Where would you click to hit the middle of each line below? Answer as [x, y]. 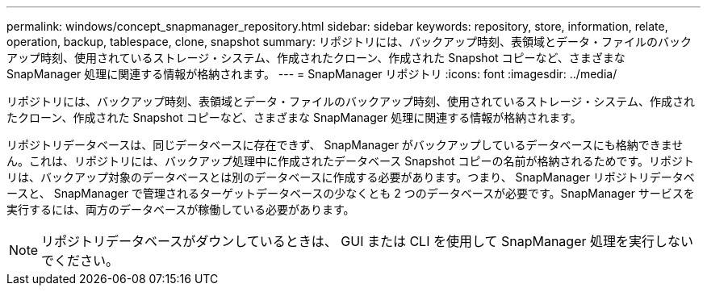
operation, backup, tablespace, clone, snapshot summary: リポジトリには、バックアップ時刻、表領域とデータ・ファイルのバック [349, 42]
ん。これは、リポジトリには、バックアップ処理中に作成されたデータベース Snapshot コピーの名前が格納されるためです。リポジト [351, 161]
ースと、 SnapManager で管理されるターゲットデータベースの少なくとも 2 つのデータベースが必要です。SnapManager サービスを [351, 193]
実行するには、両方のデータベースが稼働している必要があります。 [181, 209]
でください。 [80, 261]
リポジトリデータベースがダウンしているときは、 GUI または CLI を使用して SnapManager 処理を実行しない [368, 241]
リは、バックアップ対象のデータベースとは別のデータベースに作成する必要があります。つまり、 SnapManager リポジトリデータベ [351, 177]
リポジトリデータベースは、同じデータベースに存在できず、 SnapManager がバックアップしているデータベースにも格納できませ [345, 145]
